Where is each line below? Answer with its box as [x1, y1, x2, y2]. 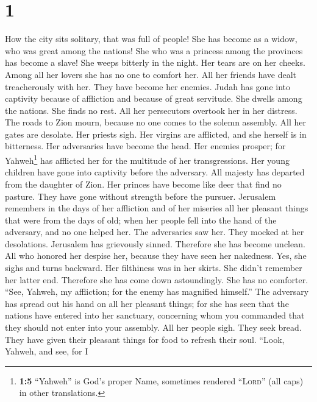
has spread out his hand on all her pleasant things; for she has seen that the [5, 297, 289, 309]
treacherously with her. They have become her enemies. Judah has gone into [5, 80, 290, 93]
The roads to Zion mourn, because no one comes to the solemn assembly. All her [5, 116, 307, 129]
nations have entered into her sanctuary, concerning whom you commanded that [5, 309, 305, 322]
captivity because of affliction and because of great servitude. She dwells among [5, 92, 302, 105]
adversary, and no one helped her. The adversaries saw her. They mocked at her [5, 225, 304, 238]
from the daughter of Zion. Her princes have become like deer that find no [5, 177, 282, 190]
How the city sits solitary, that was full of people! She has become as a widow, [5, 32, 297, 45]
